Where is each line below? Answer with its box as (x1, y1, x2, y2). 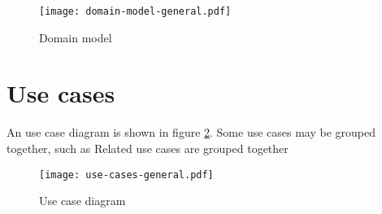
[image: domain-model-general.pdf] (39, 6, 232, 17)
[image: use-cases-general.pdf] (39, 168, 214, 181)
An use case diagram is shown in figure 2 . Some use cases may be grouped (7, 124, 376, 141)
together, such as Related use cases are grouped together (7, 139, 289, 156)
